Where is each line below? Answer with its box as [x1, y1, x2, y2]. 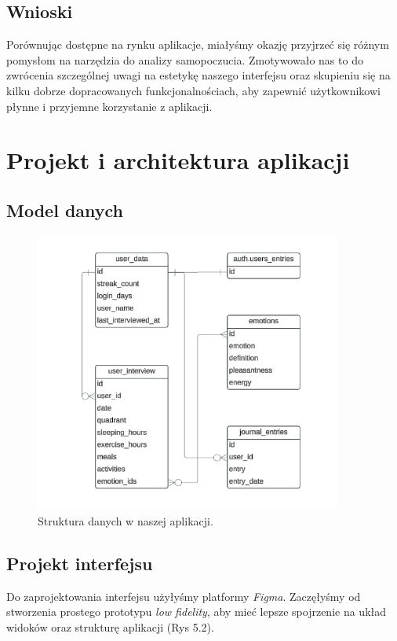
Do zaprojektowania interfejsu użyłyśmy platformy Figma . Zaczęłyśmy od [6, 588, 361, 604]
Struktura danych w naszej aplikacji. [38, 512, 213, 529]
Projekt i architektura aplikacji [6, 144, 350, 176]
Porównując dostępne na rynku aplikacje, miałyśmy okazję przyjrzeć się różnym [6, 36, 389, 53]
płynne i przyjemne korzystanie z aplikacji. [6, 98, 213, 114]
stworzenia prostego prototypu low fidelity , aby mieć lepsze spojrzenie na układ [6, 603, 387, 620]
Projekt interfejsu [6, 551, 153, 575]
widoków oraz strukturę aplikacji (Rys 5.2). [6, 618, 214, 635]
